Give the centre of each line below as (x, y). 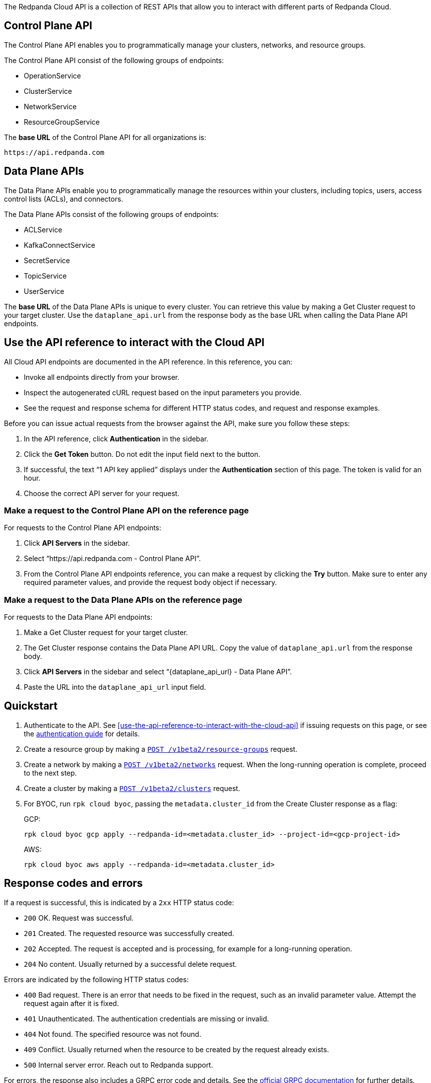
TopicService (45, 276)
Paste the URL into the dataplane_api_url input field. (115, 687)
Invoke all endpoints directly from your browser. (102, 377)
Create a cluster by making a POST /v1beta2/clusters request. (132, 788)
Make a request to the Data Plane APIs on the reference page (123, 600)
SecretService (47, 260)
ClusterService (48, 91)
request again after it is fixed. (71, 1003)
